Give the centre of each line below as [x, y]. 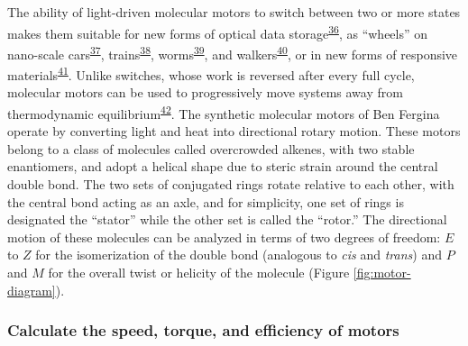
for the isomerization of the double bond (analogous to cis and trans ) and [239, 255]
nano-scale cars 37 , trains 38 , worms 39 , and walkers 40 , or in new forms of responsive [233, 52]
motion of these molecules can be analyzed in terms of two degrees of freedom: [224, 237]
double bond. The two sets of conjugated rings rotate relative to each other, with [231, 183]
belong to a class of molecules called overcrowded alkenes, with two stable [211, 148]
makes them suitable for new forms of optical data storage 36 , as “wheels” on [218, 32]
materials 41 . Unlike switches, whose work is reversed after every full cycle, [211, 73]
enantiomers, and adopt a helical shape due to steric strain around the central [223, 166]
